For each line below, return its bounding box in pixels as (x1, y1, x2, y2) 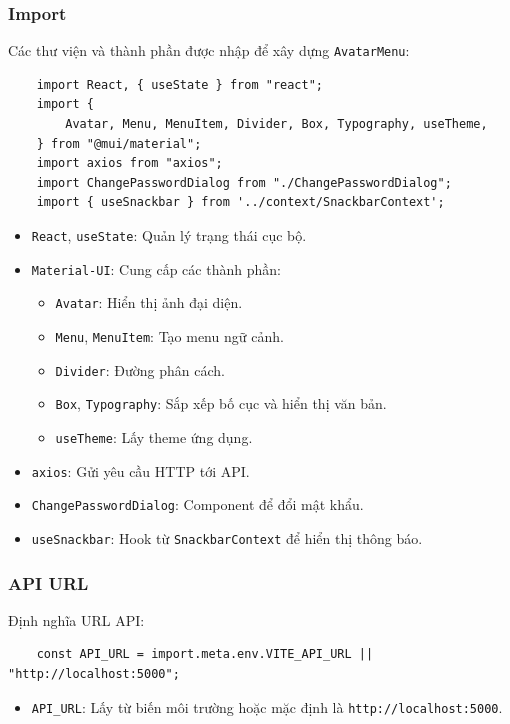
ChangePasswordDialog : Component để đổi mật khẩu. (31, 494, 364, 515)
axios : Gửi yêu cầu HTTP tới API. (31, 460, 250, 481)
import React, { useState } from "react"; (36, 77, 323, 92)
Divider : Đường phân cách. (55, 359, 225, 380)
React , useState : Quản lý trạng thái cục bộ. (31, 225, 307, 246)
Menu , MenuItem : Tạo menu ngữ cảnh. (55, 326, 284, 346)
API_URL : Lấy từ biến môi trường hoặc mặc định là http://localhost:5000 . (31, 696, 503, 717)
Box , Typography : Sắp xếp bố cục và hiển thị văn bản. (55, 393, 387, 414)
